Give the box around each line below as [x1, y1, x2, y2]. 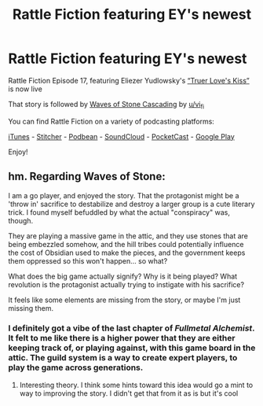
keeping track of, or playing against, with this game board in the [8, 342, 256, 353]
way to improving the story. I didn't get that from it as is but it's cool [19, 388, 239, 398]
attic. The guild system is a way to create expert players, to [8, 352, 238, 364]
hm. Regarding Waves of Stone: [8, 170, 166, 183]
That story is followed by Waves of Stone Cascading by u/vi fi [8, 99, 205, 111]
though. [8, 216, 34, 225]
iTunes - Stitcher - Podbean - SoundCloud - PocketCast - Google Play [8, 131, 236, 141]
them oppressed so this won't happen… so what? [8, 256, 168, 265]
